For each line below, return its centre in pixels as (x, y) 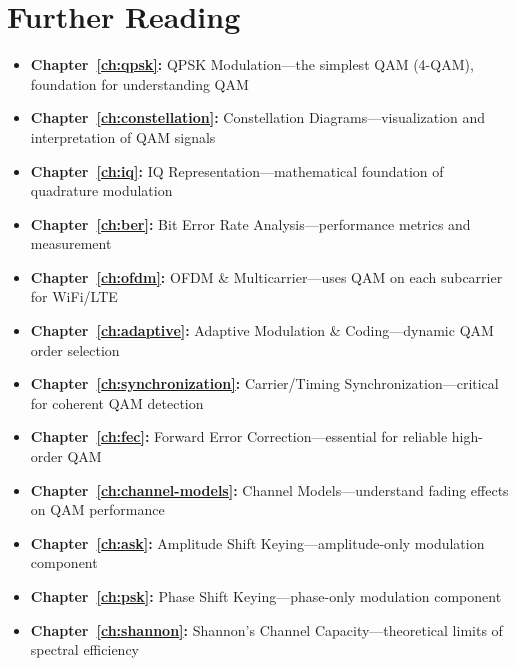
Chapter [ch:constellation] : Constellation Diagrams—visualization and (258, 117)
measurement (71, 243)
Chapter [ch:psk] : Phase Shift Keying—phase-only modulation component (266, 596)
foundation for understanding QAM (139, 83)
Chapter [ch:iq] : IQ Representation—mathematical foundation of (237, 170)
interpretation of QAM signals (123, 136)
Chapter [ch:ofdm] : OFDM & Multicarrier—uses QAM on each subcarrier (266, 276)
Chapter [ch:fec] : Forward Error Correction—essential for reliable (239, 436)
